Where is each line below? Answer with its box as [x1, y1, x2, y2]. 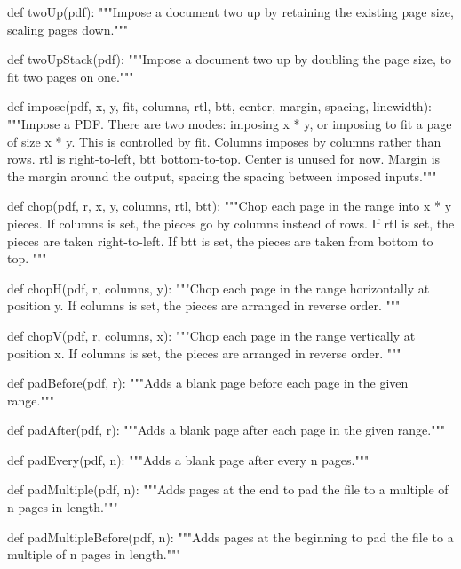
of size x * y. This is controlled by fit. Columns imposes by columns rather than [7, 132, 441, 150]
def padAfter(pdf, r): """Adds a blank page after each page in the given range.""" [7, 421, 445, 439]
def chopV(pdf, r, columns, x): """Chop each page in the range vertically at [7, 325, 416, 344]
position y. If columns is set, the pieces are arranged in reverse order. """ [7, 296, 401, 315]
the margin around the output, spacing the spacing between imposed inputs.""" [7, 166, 437, 185]
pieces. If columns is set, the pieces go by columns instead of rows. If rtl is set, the [7, 213, 455, 232]
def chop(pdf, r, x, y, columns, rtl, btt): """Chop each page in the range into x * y [7, 196, 452, 215]
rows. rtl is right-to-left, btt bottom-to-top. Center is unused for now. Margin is [7, 149, 441, 168]
